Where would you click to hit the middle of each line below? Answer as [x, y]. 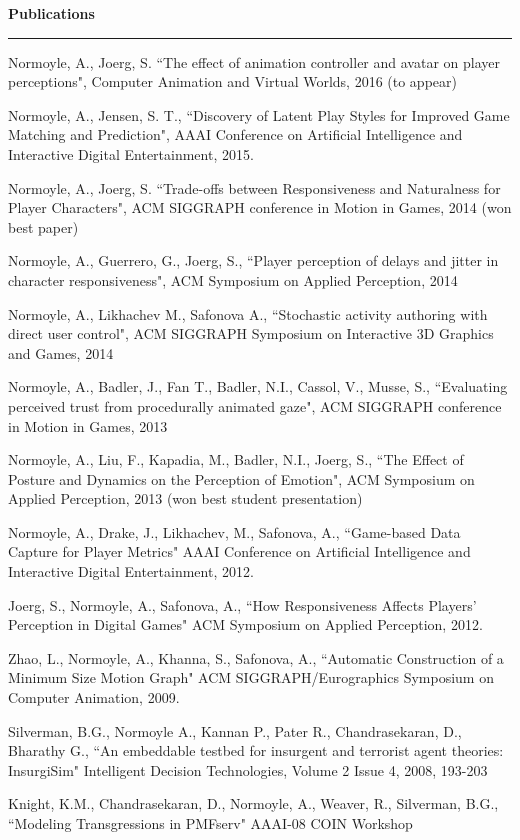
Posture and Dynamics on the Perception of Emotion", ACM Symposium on [241, 478]
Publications [51, 13]
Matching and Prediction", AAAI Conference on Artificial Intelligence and [235, 134]
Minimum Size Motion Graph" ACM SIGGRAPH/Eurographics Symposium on [251, 677]
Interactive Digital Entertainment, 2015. [131, 153]
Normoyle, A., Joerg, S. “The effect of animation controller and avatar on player [254, 61]
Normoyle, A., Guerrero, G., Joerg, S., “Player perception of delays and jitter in [253, 260]
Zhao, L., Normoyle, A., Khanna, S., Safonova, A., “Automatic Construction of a [256, 657]
